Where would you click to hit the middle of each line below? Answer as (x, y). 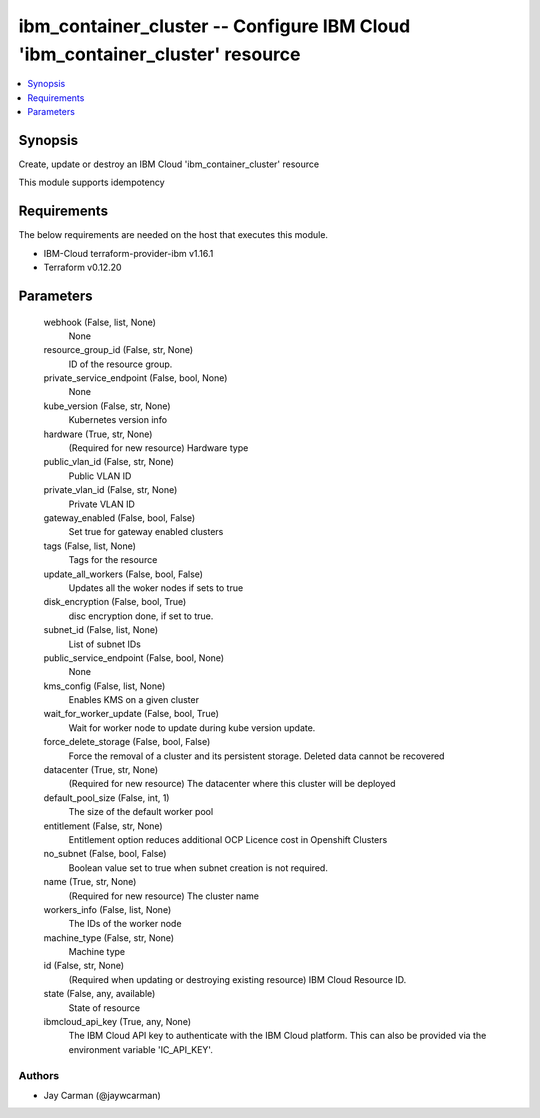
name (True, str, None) (90, 882)
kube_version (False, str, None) (107, 406)
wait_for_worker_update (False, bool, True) (131, 714)
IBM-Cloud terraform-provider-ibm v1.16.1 (128, 253)
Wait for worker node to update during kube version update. (192, 727)
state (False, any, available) (99, 994)
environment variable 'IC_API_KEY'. (141, 1049)
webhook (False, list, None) (100, 322)
